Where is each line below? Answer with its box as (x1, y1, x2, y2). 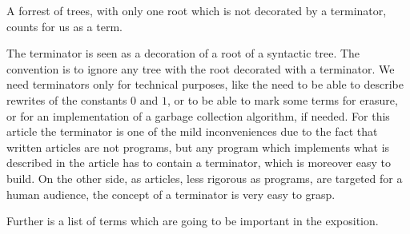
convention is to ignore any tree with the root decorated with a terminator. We (6, 60, 395, 77)
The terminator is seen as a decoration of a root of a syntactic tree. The (6, 45, 360, 61)
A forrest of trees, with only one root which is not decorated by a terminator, (6, 2, 387, 18)
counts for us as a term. (6, 18, 123, 34)
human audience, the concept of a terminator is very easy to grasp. (6, 185, 336, 202)
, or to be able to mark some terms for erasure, (167, 91, 398, 108)
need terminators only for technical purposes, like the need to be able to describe (6, 76, 404, 93)
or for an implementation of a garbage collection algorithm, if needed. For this (6, 107, 390, 124)
